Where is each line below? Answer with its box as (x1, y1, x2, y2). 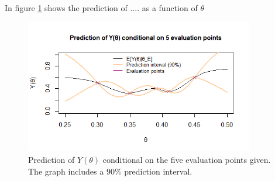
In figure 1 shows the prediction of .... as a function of (5, 2, 198, 13)
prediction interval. (124, 165, 192, 177)
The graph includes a (28, 165, 104, 177)
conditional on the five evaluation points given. (102, 154, 271, 166)
